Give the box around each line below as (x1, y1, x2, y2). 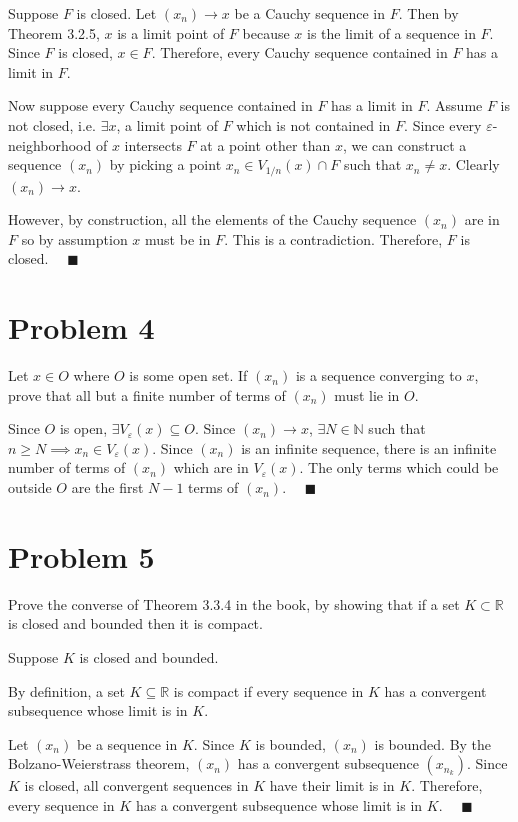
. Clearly (447, 154, 500, 175)
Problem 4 (8, 307, 155, 348)
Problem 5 (8, 535, 155, 576)
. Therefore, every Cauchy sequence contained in (151, 42, 448, 63)
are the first (71, 477, 144, 498)
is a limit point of (117, 22, 225, 43)
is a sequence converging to (295, 365, 462, 386)
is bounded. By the (374, 733, 492, 754)
